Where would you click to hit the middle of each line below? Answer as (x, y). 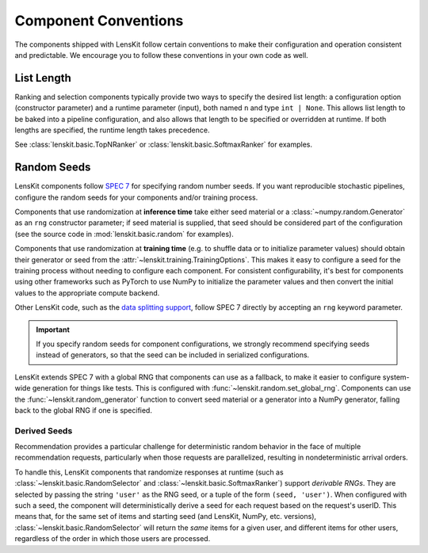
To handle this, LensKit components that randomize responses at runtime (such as (149, 472)
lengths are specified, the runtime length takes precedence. (112, 130)
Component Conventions (99, 21)
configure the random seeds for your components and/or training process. (136, 197)
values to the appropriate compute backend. (87, 292)
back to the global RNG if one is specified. (83, 410)
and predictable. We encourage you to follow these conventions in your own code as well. (161, 55)
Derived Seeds (44, 430)
